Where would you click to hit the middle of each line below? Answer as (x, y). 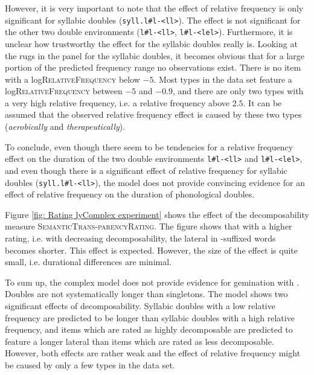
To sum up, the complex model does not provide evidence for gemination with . (152, 282)
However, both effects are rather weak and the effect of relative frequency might (153, 353)
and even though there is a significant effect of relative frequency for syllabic (146, 170)
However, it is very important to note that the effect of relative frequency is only (154, 8)
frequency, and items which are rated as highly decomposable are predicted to (149, 329)
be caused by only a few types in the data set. (90, 364)
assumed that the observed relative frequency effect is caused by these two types (153, 114)
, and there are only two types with (238, 91)
